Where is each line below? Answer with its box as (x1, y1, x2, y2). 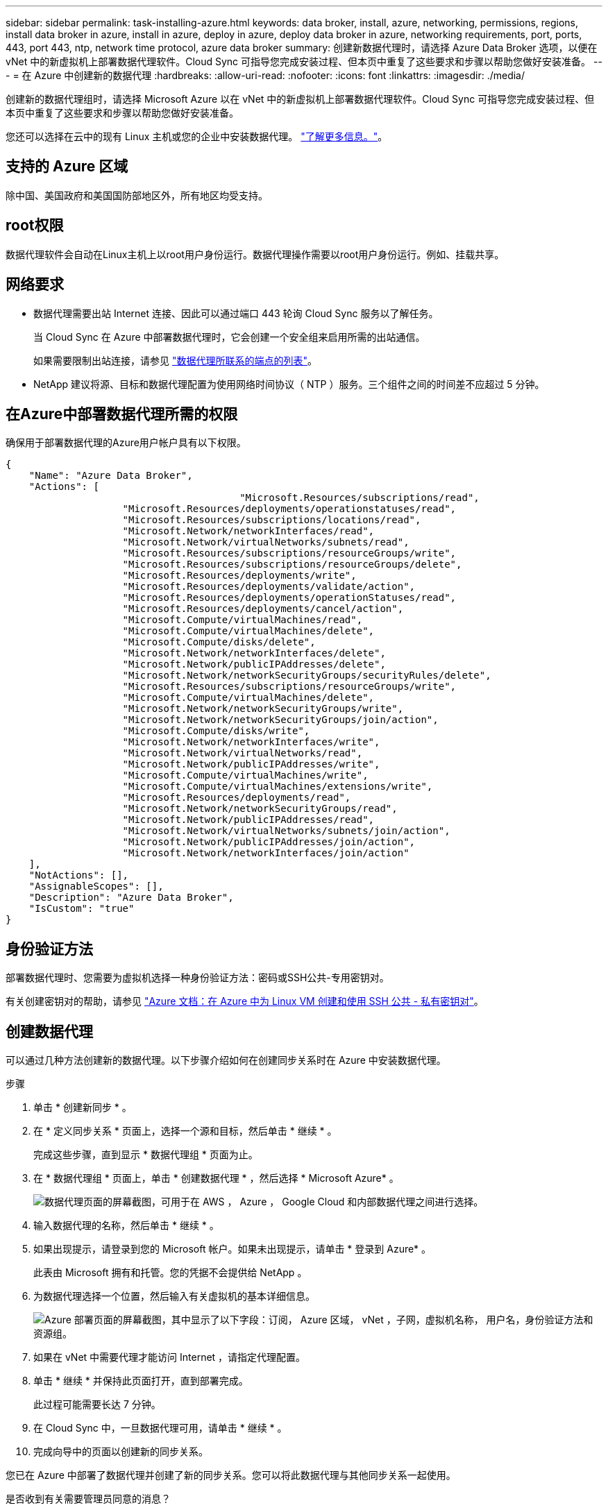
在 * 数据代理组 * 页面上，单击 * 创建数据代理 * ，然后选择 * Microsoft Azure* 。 (33, 1172, 399, 1185)
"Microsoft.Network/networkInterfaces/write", (122, 736, 380, 748)
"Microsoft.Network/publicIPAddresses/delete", (122, 659, 386, 670)
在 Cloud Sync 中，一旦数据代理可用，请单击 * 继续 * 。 (33, 1422, 287, 1434)
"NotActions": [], (28, 869, 129, 881)
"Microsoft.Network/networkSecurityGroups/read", (122, 803, 398, 815)
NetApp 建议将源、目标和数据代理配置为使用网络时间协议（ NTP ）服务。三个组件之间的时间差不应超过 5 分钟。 (33, 377, 545, 390)
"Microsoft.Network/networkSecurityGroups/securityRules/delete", (122, 670, 491, 681)
